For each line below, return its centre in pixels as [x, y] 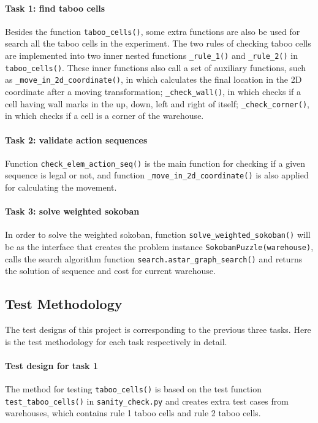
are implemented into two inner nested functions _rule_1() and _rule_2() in [151, 55]
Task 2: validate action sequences [76, 139]
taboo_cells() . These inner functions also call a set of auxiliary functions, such [156, 67]
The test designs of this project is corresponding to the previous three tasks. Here [158, 330]
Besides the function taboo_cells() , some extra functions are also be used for [153, 31]
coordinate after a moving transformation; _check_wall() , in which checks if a [153, 92]
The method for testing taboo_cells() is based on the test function [133, 389]
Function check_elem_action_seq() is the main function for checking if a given [155, 163]
